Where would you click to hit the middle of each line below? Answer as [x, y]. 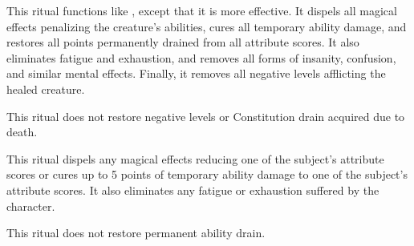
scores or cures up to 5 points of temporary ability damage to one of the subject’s [207, 174]
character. [31, 206]
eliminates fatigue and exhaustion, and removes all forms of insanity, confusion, [201, 57]
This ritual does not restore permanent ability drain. [136, 233]
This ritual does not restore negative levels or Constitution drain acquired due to [206, 116]
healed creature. [46, 89]
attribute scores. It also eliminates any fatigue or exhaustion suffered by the [193, 190]
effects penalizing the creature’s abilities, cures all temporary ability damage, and [207, 26]
